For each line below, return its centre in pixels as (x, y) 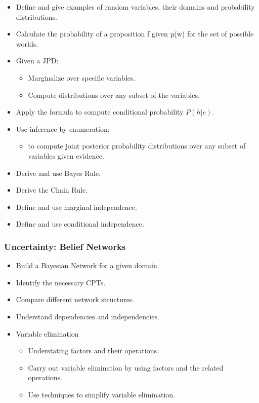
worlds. (27, 43)
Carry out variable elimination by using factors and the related (126, 367)
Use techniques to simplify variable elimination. (101, 394)
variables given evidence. (66, 155)
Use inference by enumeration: (63, 129)
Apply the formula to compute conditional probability (100, 112)
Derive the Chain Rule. (52, 190)
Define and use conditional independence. (80, 224)
